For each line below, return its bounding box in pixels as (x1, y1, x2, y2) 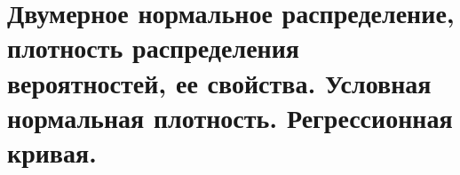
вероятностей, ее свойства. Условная (7, 64, 432, 100)
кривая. (7, 133, 98, 170)
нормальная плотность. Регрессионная (7, 99, 453, 135)
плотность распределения (7, 29, 299, 66)
